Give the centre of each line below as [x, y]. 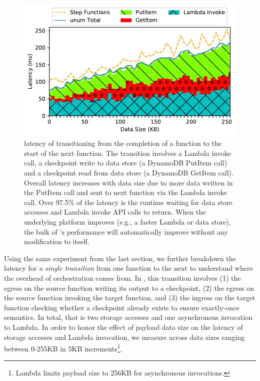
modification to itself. [57, 241]
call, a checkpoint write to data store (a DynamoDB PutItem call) [126, 163]
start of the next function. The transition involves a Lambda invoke [127, 153]
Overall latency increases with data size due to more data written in [128, 182]
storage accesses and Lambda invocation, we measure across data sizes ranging [124, 337]
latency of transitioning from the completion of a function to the [123, 143]
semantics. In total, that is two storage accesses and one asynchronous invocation [128, 317]
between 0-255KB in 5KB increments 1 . [63, 348]
